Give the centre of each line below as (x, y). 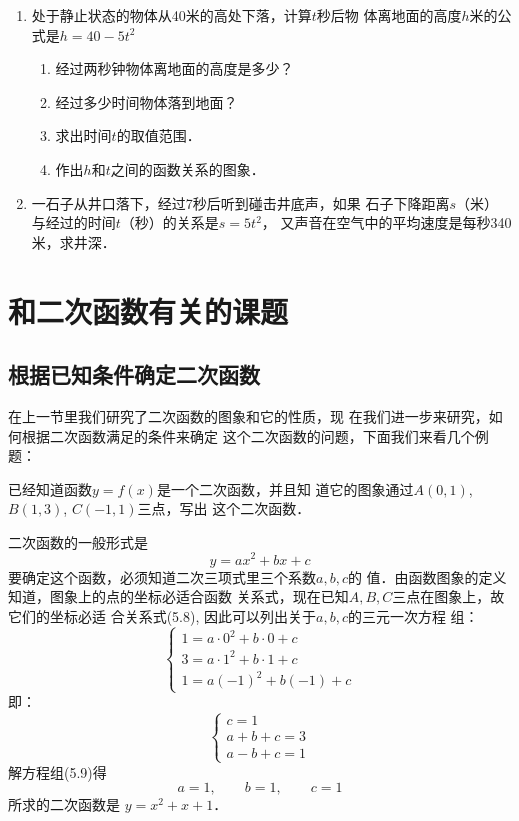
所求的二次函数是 (64, 804)
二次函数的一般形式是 (78, 541)
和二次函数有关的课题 (148, 310)
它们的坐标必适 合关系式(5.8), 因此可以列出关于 (162, 615)
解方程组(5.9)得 (57, 771)
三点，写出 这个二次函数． (224, 508)
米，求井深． (73, 241)
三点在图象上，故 (448, 596)
